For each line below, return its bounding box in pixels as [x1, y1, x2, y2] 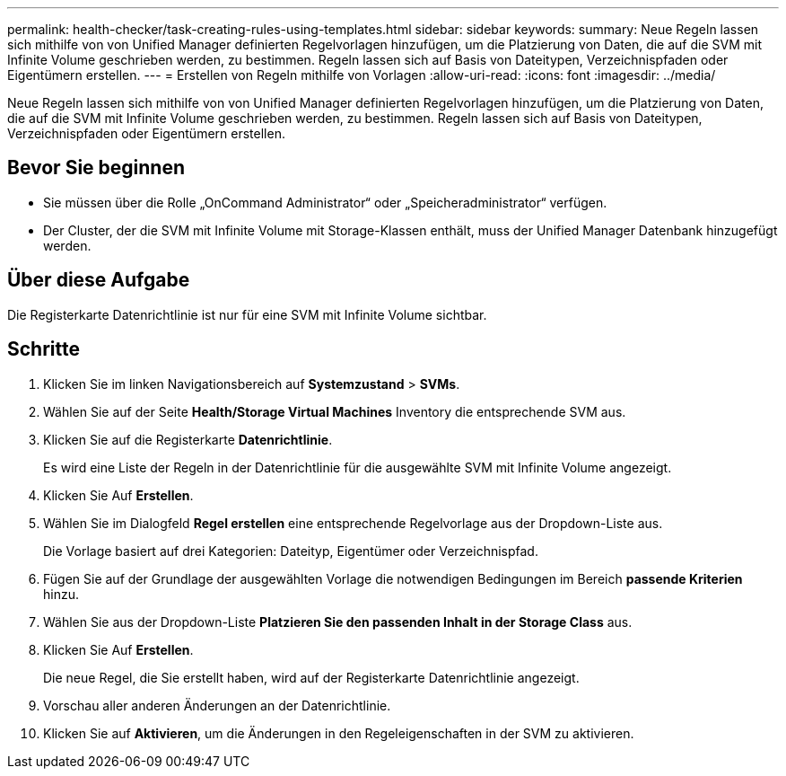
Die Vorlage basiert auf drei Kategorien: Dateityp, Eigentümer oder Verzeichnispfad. [43, 542, 538, 559]
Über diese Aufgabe [7, 269, 190, 292]
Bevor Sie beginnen [7, 156, 186, 180]
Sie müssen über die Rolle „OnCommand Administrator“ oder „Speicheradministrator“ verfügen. [43, 194, 607, 210]
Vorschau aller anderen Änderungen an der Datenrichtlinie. [43, 697, 391, 713]
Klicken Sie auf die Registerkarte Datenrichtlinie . [43, 431, 333, 447]
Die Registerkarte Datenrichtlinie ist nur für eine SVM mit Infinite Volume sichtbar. [7, 306, 487, 322]
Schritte [7, 338, 80, 361]
